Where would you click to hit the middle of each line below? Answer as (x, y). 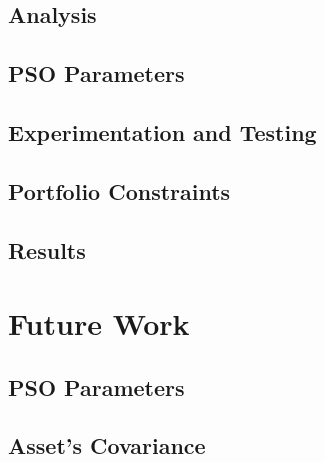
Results (47, 249)
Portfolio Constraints (119, 190)
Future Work (99, 323)
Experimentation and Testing (162, 131)
